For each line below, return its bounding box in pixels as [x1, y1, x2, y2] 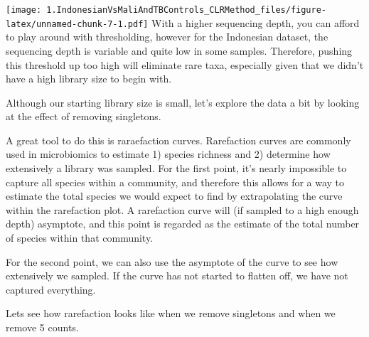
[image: [6, 5, 42, 15]
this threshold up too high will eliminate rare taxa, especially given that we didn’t [6, 57, 364, 72]
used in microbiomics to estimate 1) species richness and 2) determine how [6, 146, 331, 161]
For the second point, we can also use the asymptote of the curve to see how [6, 254, 338, 269]
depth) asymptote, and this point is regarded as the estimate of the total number [6, 216, 360, 231]
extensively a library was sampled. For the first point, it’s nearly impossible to [6, 161, 347, 176]
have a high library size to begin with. [6, 71, 172, 86]
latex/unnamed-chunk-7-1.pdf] [6, 18, 149, 29]
